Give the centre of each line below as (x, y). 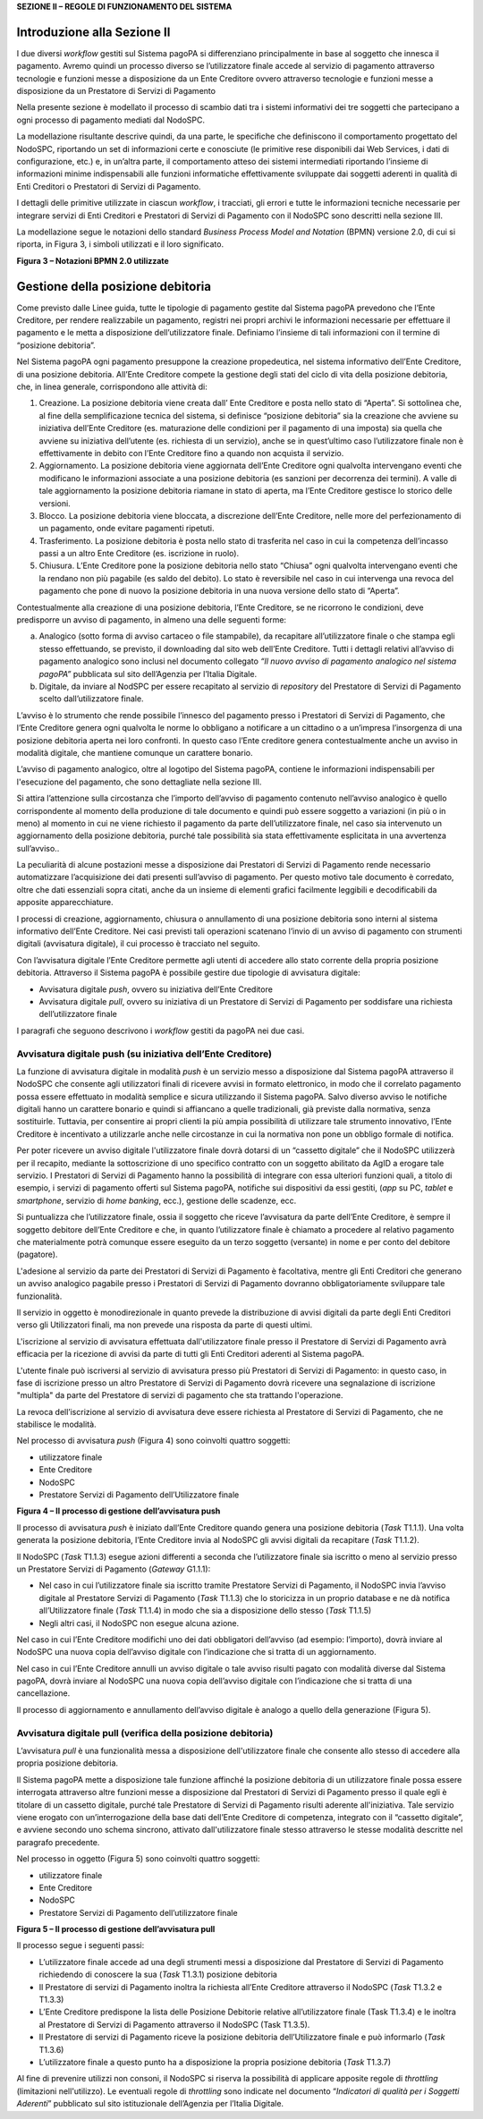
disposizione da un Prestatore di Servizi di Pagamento (116, 91)
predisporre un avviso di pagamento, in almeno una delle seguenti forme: (151, 620)
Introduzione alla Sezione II (93, 32)
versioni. (55, 503)
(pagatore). (37, 1254)
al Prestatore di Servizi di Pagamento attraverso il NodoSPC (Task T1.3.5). (174, 2024)
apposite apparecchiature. (65, 903)
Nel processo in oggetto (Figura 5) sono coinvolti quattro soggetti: (138, 1859)
